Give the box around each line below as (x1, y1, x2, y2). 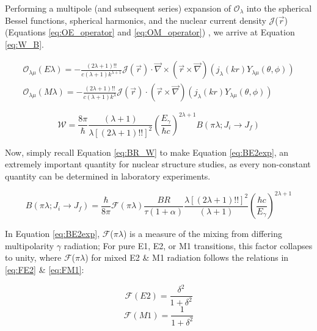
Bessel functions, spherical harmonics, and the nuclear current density (5, 13, 266, 26)
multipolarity (5, 239, 54, 252)
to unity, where (5, 251, 62, 264)
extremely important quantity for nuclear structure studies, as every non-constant (5, 158, 311, 170)
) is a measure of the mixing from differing (123, 227, 282, 240)
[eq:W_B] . (5, 37, 44, 50)
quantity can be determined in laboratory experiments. (5, 170, 211, 183)
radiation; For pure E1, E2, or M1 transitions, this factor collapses (64, 239, 313, 252)
